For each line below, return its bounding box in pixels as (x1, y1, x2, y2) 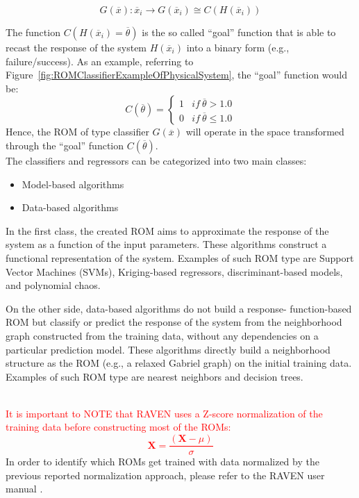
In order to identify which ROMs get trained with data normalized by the (6, 454, 319, 469)
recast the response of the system (6, 40, 147, 54)
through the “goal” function (6, 138, 124, 152)
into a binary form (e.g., (186, 40, 290, 54)
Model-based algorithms (22, 176, 124, 191)
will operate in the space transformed (185, 124, 344, 139)
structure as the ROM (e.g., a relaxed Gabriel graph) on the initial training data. (6, 356, 352, 370)
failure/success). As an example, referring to (6, 53, 194, 68)
